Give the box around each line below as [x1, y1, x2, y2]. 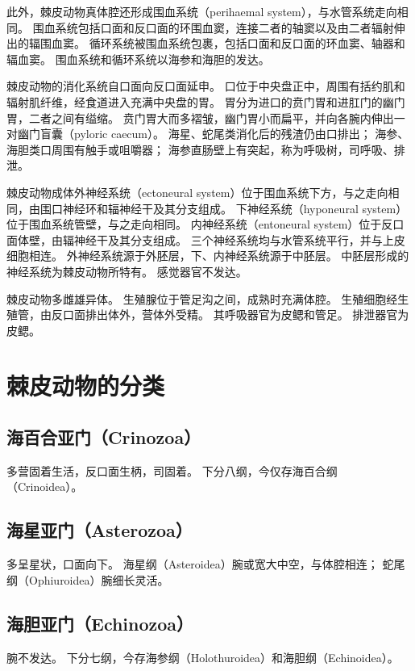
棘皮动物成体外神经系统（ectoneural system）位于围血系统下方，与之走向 [6, 183, 388, 200]
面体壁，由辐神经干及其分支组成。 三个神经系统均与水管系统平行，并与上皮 [6, 231, 405, 248]
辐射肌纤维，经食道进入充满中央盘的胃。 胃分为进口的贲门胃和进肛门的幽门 [6, 93, 405, 110]
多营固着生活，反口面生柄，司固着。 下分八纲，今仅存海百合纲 [6, 462, 338, 479]
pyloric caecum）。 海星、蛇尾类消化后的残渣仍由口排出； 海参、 [73, 125, 409, 142]
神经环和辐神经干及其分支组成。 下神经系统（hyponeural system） [62, 199, 408, 216]
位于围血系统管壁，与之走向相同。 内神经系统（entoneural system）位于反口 [6, 216, 405, 233]
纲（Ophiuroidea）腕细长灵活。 [6, 571, 169, 588]
